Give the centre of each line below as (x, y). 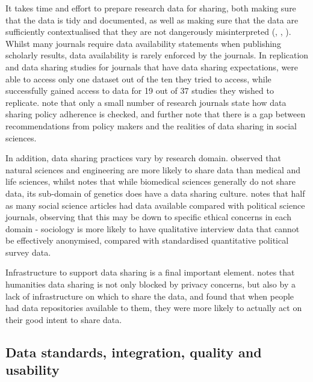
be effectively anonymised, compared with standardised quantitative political (147, 240)
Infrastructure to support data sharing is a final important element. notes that (150, 272)
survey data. (28, 252)
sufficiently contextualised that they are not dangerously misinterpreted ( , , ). (148, 32)
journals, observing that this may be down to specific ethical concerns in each (148, 217)
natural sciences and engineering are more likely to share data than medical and (153, 169)
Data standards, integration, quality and (134, 352)
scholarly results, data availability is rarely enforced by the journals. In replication (157, 55)
